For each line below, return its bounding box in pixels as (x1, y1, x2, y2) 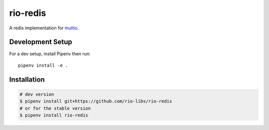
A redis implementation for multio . (9, 25, 79, 31)
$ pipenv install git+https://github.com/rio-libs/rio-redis (19, 99, 172, 104)
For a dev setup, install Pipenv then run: (9, 51, 91, 57)
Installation (9, 75, 45, 84)
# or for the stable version (19, 105, 91, 111)
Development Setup (9, 38, 72, 46)
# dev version (19, 91, 54, 97)
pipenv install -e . (18, 62, 68, 68)
